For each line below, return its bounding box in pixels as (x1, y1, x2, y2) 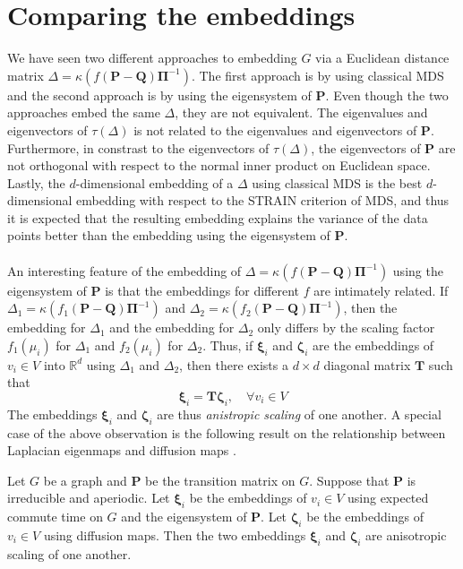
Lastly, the (7, 173, 65, 192)
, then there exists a (179, 355, 288, 374)
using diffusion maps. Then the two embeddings (43, 526, 306, 544)
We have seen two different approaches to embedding (7, 48, 297, 67)
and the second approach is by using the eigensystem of (7, 85, 312, 104)
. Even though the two (325, 85, 449, 104)
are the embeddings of (313, 335, 434, 354)
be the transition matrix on (145, 470, 296, 489)
